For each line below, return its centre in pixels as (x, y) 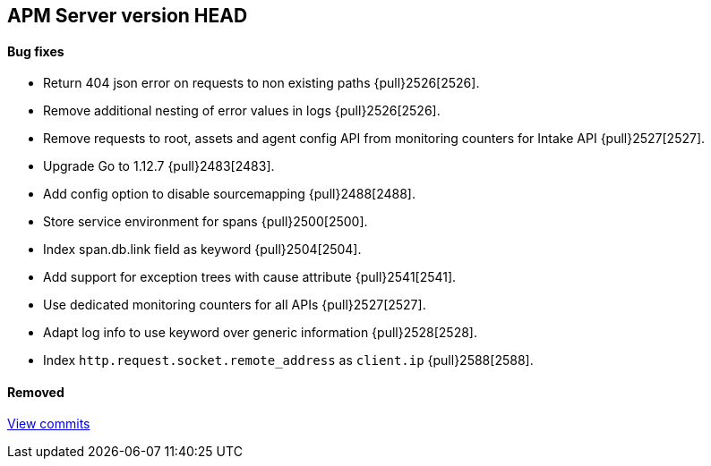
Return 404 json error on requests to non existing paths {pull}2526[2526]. (261, 83)
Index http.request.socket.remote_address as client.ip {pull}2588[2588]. (288, 360)
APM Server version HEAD (128, 16)
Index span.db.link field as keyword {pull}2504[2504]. (202, 250)
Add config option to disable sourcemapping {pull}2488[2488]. (229, 194)
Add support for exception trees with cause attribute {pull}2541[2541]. (250, 277)
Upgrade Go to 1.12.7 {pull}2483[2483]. (159, 166)
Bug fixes (36, 51)
